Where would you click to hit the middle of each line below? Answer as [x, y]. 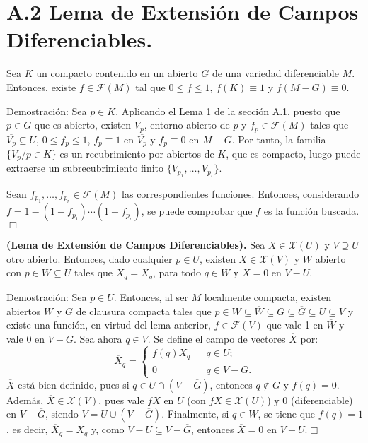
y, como [108, 429]
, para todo [177, 272]
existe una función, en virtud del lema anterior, [109, 325]
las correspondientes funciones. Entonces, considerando [241, 193]
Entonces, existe [41, 87]
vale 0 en [26, 338]
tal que [150, 87]
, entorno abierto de [187, 125]
